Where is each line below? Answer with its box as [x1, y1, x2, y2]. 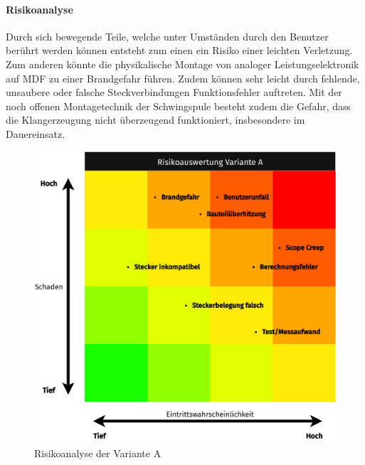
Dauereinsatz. [6, 126, 65, 141]
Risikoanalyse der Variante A [34, 445, 162, 460]
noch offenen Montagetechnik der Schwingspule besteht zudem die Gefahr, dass [6, 98, 351, 113]
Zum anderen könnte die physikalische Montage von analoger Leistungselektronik [6, 56, 359, 71]
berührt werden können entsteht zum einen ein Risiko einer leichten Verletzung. [6, 43, 353, 58]
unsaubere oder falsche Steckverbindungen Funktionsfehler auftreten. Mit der [6, 85, 342, 100]
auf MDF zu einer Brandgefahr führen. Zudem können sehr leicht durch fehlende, [6, 70, 360, 85]
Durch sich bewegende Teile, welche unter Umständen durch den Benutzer [6, 28, 329, 43]
